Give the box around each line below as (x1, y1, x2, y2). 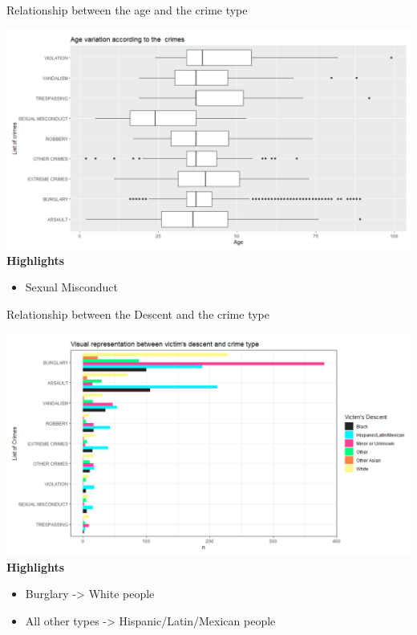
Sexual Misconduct (25, 279, 119, 295)
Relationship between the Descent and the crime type (6, 306, 269, 323)
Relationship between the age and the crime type (6, 2, 248, 18)
